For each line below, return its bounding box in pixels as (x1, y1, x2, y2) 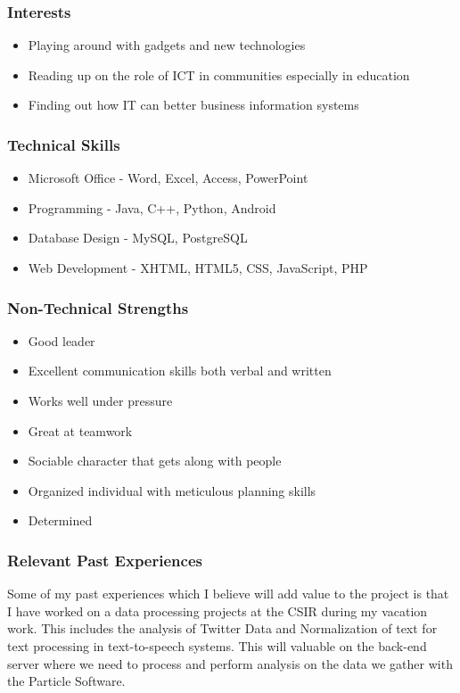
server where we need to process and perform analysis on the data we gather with (7, 654, 453, 672)
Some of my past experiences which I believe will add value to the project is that (7, 584, 449, 603)
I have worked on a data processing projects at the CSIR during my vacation (7, 601, 428, 620)
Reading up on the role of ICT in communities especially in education (28, 65, 410, 84)
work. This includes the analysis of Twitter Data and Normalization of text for (7, 619, 438, 638)
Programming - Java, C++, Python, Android (28, 198, 276, 217)
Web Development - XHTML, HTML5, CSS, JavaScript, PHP (28, 259, 368, 276)
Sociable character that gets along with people (28, 451, 282, 470)
